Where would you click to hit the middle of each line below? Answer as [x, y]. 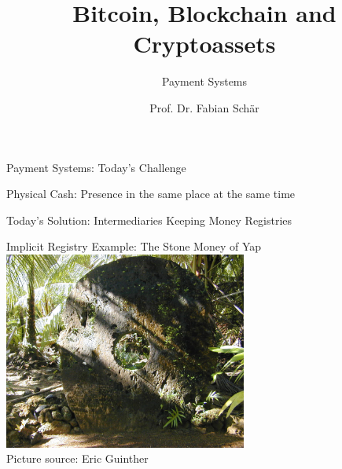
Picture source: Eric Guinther [77, 458]
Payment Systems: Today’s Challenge [96, 167]
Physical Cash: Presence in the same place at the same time [151, 194]
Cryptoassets [204, 44]
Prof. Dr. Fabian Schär [204, 107]
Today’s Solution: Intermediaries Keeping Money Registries [149, 220]
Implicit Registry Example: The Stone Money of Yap [134, 246]
